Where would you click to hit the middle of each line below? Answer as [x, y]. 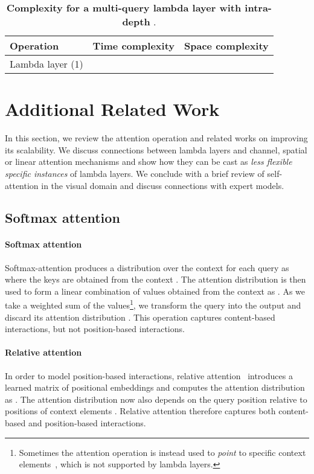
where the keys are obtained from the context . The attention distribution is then [155, 279]
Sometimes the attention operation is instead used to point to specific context [162, 452]
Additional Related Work [112, 109]
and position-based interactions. [87, 423]
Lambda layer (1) [46, 64]
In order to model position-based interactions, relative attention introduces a [149, 375]
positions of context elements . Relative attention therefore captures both [140, 411]
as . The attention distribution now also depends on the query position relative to [156, 399]
